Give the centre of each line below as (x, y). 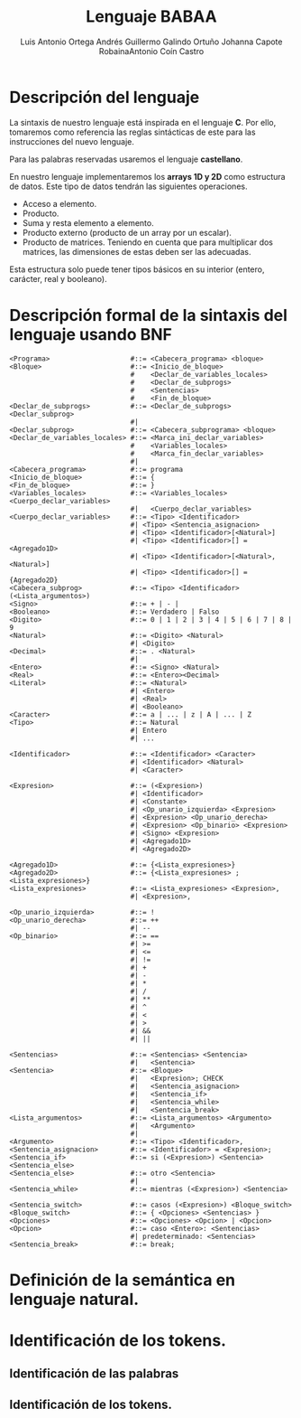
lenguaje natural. (74, 1299)
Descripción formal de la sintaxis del (149, 315)
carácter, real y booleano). (58, 278)
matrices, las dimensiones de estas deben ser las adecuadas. (137, 251)
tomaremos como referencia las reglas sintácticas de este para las (132, 132)
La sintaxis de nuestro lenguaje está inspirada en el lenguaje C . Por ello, (143, 122)
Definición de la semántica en (123, 1280)
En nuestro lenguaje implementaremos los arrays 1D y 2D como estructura (147, 176)
